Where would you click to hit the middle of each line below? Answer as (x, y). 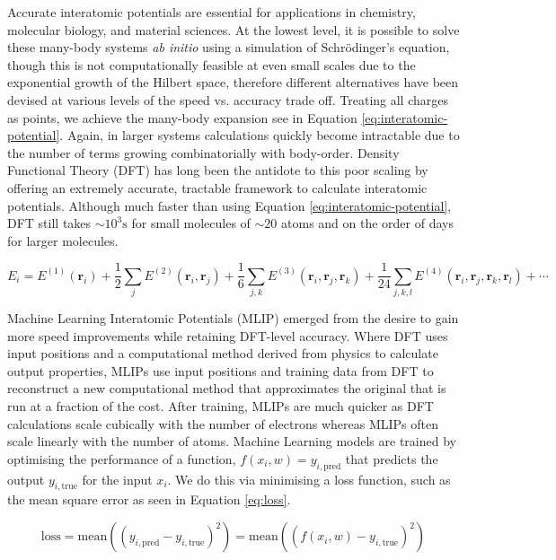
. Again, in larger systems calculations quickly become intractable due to (260, 135)
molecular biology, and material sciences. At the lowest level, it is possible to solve (234, 29)
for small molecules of (191, 223)
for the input (117, 479)
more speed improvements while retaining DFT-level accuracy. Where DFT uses (228, 335)
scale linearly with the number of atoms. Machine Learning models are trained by (232, 441)
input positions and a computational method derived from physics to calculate (223, 353)
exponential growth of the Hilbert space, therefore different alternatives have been (233, 82)
